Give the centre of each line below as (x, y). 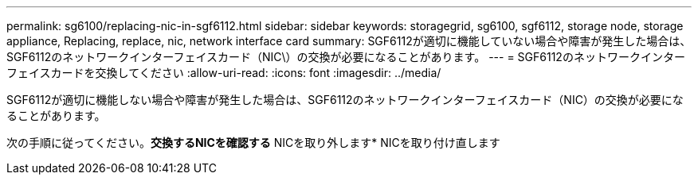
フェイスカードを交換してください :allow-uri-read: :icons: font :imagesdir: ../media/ (224, 73)
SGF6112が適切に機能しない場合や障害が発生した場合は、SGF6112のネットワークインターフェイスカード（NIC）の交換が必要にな (345, 100)
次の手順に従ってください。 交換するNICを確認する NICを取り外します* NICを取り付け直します (253, 142)
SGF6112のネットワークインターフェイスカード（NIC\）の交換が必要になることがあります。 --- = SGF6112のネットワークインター (346, 57)
